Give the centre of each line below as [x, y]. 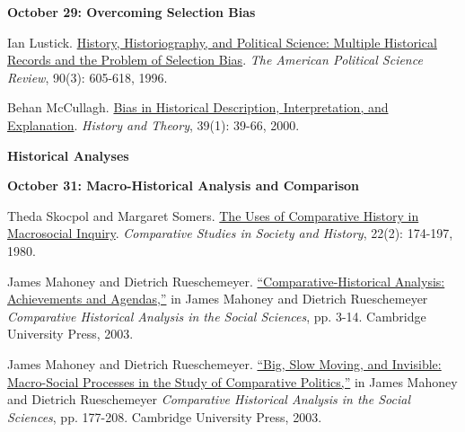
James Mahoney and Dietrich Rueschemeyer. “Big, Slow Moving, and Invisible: [224, 363]
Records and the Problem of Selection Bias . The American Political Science [215, 60]
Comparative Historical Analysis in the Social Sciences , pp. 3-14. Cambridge [217, 316]
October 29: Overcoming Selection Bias [132, 12]
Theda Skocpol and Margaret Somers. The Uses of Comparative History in [213, 215]
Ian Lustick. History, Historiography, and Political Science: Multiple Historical [222, 42]
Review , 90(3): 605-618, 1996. [88, 77]
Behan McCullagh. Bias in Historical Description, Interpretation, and [198, 107]
